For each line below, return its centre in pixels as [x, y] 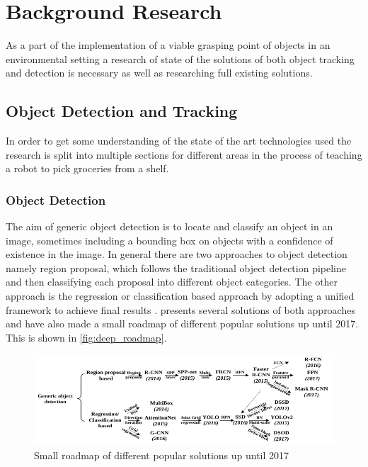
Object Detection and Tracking [122, 111]
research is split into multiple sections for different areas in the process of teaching [184, 154]
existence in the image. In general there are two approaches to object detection [177, 254]
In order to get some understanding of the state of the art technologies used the [179, 141]
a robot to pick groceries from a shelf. [87, 168]
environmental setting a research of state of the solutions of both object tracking [180, 58]
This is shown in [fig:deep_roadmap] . [86, 337]
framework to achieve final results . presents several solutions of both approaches [180, 309]
